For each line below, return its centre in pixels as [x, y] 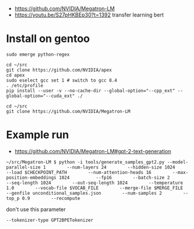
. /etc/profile [25, 85]
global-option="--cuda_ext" [41, 96]
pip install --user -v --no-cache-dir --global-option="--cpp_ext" [91, 91]
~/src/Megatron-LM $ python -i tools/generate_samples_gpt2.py [86, 162]
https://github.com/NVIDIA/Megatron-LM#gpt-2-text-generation [93, 151]
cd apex [16, 75]
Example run [37, 135]
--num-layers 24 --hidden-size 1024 [121, 167]
